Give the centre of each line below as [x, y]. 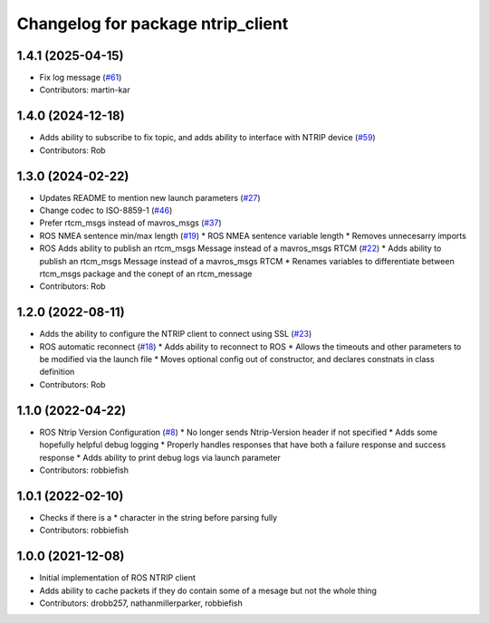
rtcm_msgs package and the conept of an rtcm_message [146, 273]
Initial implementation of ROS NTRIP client [118, 578]
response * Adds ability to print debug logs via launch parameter [160, 457]
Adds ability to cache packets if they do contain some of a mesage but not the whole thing [208, 590]
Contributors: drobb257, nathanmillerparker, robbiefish [141, 603]
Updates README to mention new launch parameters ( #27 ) [150, 197]
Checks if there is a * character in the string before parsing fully [158, 517]
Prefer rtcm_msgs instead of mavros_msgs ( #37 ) [130, 223]
